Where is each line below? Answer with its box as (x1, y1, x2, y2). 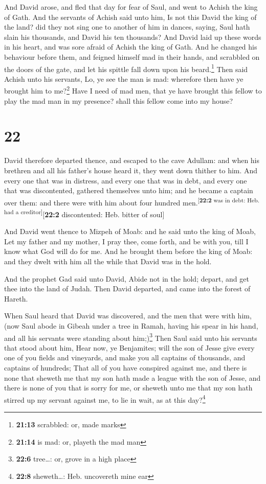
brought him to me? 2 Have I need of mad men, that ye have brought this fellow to (4, 84, 262, 96)
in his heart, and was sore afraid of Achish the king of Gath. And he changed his (4, 41, 257, 52)
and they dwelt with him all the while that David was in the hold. (4, 256, 212, 267)
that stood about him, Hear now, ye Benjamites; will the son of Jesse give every (4, 342, 255, 353)
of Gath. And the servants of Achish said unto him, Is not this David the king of (4, 11, 257, 22)
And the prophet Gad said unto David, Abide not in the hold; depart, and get (4, 273, 249, 284)
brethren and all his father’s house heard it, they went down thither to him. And (4, 165, 258, 175)
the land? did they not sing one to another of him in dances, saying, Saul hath (4, 21, 250, 32)
